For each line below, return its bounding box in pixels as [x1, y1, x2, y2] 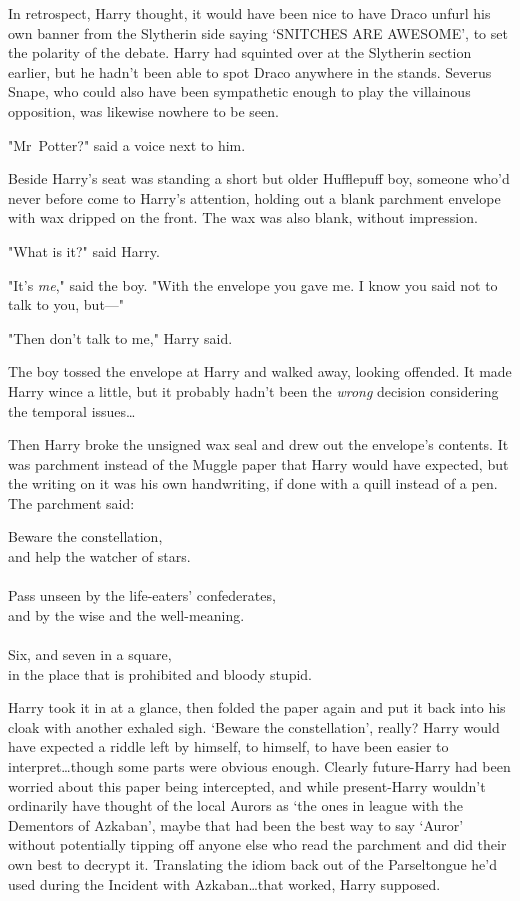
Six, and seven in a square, [8, 644, 172, 665]
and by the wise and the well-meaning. [8, 604, 245, 625]
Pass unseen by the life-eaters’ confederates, [8, 585, 276, 606]
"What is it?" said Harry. [8, 240, 160, 261]
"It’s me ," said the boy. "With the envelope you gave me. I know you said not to [8, 274, 498, 295]
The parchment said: [8, 492, 135, 513]
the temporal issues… [8, 400, 136, 421]
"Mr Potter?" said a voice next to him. [8, 134, 246, 155]
